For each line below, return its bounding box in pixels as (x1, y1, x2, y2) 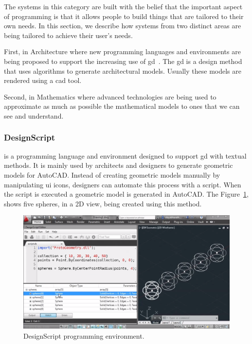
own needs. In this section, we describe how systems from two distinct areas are (4, 20, 241, 31)
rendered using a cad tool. (4, 75, 82, 85)
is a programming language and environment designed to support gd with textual (4, 150, 247, 161)
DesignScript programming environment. (23, 331, 144, 341)
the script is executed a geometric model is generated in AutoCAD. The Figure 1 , (4, 189, 249, 199)
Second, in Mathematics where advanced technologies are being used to (4, 91, 216, 101)
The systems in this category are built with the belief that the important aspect (4, 1, 243, 11)
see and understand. (4, 110, 64, 121)
